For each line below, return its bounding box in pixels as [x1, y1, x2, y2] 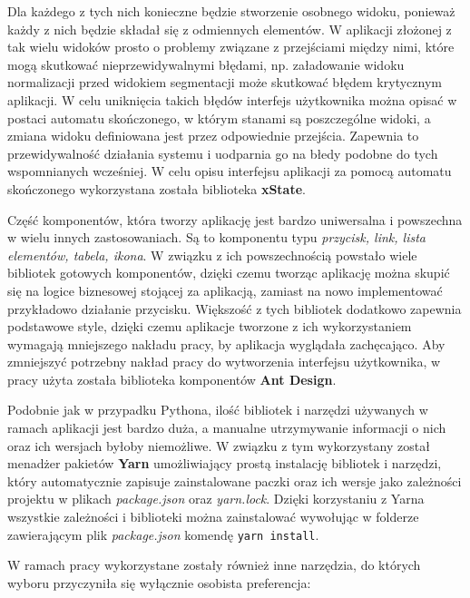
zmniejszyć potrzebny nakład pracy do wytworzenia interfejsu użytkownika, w [7, 352, 441, 371]
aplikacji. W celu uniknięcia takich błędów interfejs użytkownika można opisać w [7, 90, 457, 109]
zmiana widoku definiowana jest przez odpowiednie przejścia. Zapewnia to [7, 126, 419, 145]
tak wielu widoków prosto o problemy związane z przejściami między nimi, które [7, 37, 455, 56]
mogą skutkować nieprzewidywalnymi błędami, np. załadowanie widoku [7, 54, 405, 74]
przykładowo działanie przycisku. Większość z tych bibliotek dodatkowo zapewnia [7, 299, 462, 318]
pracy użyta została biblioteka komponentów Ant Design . [7, 369, 337, 388]
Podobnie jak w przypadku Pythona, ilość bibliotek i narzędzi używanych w [7, 400, 428, 419]
